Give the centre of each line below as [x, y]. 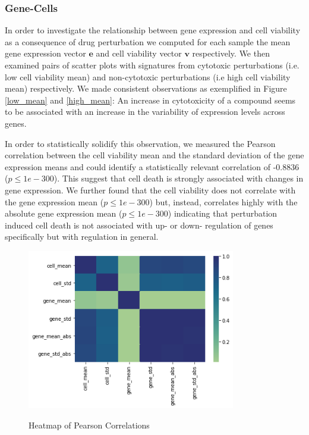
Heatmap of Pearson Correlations [89, 425]
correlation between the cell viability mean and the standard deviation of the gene [154, 155]
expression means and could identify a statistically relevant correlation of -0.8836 [152, 166]
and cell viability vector [139, 53]
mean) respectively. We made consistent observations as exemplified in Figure [146, 88]
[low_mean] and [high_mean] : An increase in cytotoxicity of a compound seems [150, 100]
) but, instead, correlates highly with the [223, 201]
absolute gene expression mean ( [64, 213]
